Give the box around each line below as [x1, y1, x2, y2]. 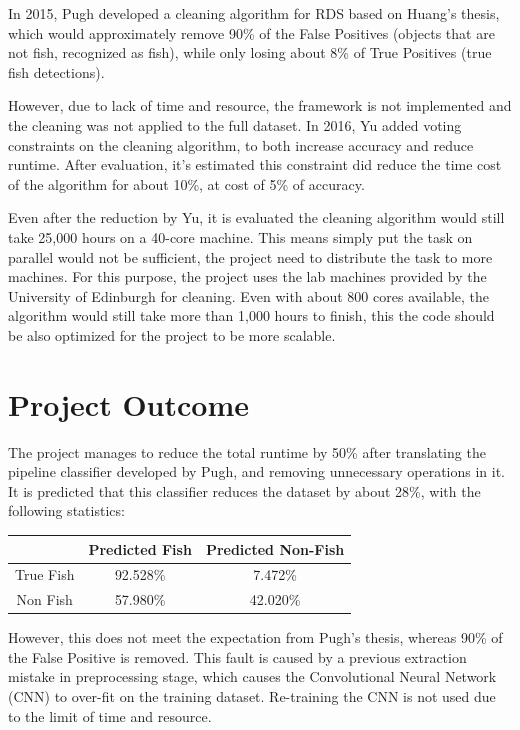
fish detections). [8, 61, 105, 82]
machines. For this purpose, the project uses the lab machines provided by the [8, 266, 487, 287]
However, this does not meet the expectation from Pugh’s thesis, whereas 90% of [8, 627, 503, 648]
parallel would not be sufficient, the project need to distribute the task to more [8, 246, 493, 267]
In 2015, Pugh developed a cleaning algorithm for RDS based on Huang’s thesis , [8, 3, 500, 23]
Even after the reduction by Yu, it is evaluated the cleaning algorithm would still [8, 207, 505, 228]
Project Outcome [8, 383, 249, 424]
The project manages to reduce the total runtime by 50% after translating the [8, 441, 486, 462]
